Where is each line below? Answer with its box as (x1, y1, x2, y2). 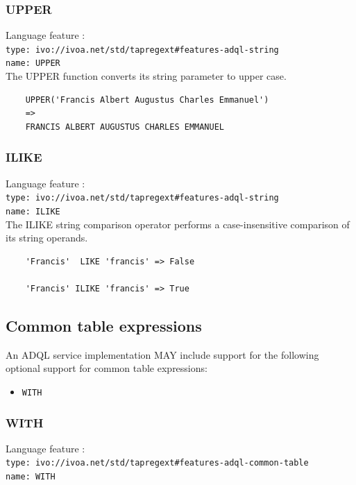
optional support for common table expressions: (6, 361, 207, 375)
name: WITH (6, 472, 56, 482)
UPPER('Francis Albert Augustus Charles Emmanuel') (25, 94, 269, 105)
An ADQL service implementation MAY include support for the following (6, 347, 319, 361)
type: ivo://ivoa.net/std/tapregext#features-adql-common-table (6, 458, 309, 468)
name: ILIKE (6, 206, 60, 216)
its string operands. (6, 230, 88, 245)
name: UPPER (6, 58, 60, 69)
